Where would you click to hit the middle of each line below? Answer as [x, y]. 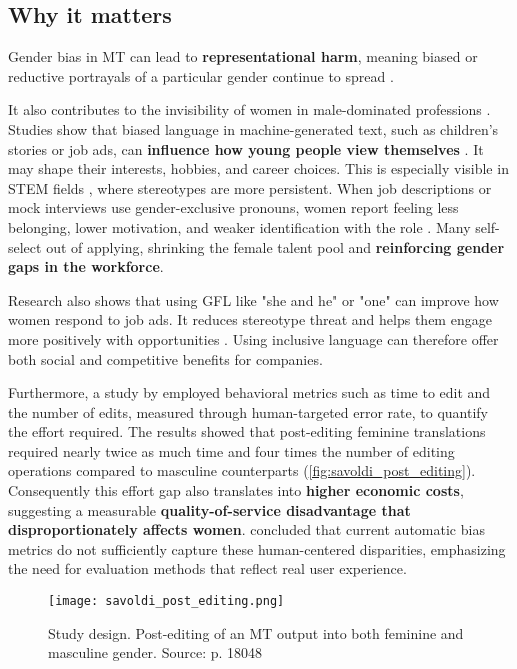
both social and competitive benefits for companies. [165, 358]
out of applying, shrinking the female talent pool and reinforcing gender [275, 246]
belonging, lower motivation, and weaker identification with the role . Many [239, 226]
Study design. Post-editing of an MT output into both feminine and [256, 632]
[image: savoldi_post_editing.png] [166, 601]
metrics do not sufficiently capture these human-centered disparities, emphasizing [257, 548]
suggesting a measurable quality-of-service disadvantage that [209, 509]
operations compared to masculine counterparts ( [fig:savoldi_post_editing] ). [242, 470]
